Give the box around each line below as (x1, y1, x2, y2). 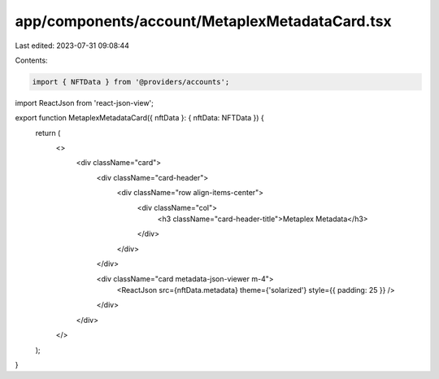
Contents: (15, 55, 48, 65)
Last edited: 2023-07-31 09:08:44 (15, 41, 130, 50)
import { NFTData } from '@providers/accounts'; (32, 77, 230, 86)
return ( (35, 128, 61, 137)
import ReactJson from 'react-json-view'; (15, 98, 154, 107)
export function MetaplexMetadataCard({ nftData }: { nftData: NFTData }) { (15, 113, 264, 123)
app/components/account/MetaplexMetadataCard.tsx (15, 12, 392, 30)
